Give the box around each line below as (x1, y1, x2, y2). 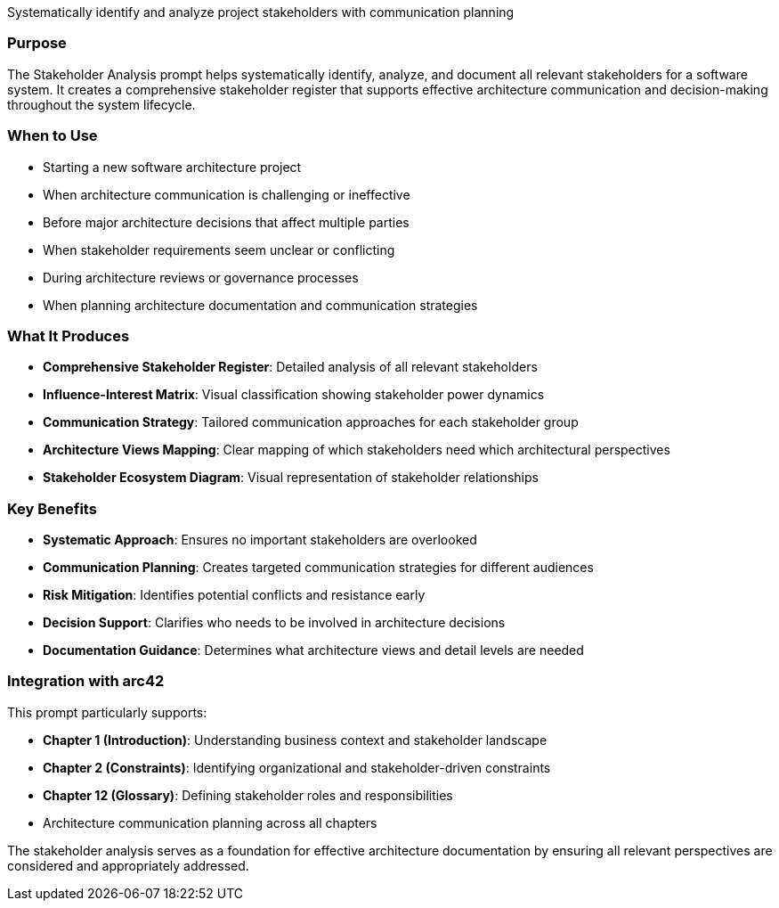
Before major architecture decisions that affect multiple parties (43, 214, 410, 230)
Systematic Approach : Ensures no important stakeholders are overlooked (43, 532, 477, 547)
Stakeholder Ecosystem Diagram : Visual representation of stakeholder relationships (43, 470, 539, 486)
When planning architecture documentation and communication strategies (43, 297, 478, 313)
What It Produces (7, 326, 130, 345)
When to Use (7, 127, 98, 145)
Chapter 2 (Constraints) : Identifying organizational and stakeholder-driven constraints (43, 759, 551, 775)
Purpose (7, 34, 67, 53)
